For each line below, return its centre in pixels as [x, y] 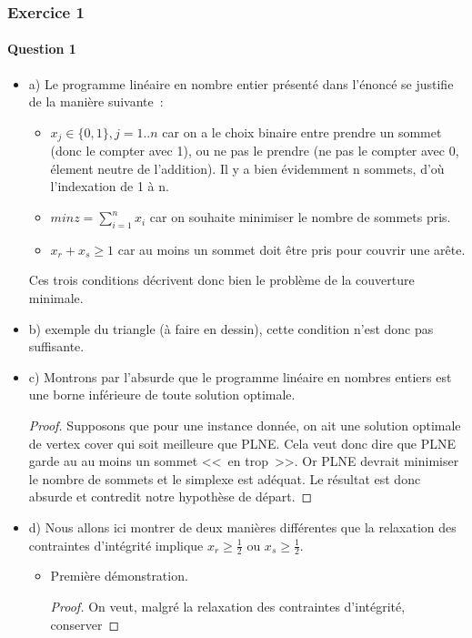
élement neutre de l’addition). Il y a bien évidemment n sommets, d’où [247, 168]
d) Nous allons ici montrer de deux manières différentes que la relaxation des [242, 527]
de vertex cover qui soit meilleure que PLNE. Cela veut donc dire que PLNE [242, 443]
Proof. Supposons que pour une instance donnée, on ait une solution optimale [245, 425]
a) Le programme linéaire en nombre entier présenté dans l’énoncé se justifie [241, 83]
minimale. [56, 298]
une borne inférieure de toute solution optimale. [162, 395]
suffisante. [56, 346]
